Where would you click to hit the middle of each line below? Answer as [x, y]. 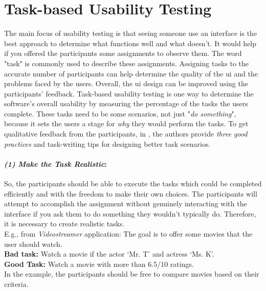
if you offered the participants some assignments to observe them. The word [123, 53]
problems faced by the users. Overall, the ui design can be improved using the [126, 83]
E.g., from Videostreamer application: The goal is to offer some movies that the [128, 234]
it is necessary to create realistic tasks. [64, 224]
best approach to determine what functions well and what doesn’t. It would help [130, 43]
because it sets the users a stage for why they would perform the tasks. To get [126, 123]
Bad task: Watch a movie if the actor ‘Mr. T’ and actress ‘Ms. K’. [109, 254]
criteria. [16, 284]
